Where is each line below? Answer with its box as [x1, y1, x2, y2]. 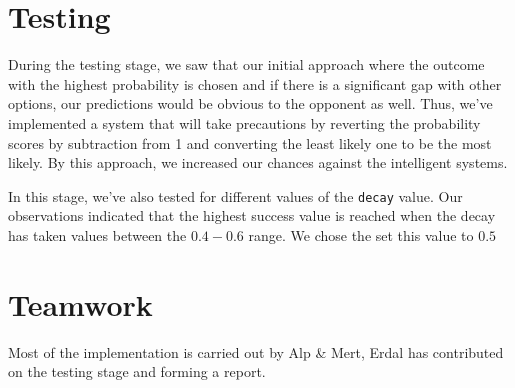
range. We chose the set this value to [248, 224, 474, 245]
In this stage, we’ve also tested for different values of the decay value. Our [8, 185, 463, 206]
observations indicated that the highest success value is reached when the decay [8, 205, 496, 226]
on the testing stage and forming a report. [8, 361, 266, 382]
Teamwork [8, 283, 153, 324]
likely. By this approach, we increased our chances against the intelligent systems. [8, 152, 508, 173]
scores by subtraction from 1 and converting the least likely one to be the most [8, 132, 492, 153]
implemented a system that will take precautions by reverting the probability [8, 112, 481, 133]
